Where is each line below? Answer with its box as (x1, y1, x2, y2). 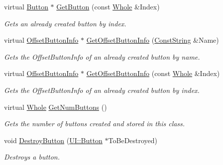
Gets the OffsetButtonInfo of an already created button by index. (4, 84, 200, 95)
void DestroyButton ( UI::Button (4, 135, 103, 145)
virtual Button (4, 1, 48, 11)
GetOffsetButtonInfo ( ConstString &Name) (86, 35, 219, 45)
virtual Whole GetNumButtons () (4, 101, 107, 112)
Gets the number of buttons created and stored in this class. (4, 118, 185, 129)
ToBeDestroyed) (108, 135, 158, 145)
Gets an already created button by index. (4, 18, 126, 28)
